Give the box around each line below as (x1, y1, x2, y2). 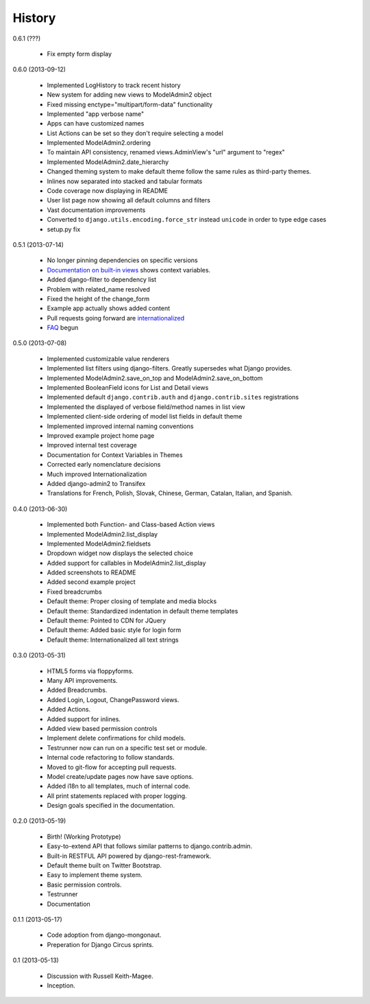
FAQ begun (47, 323, 79, 332)
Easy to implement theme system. (47, 871, 143, 879)
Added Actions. (47, 705, 91, 714)
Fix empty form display (47, 49, 112, 58)
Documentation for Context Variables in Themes (47, 450, 183, 459)
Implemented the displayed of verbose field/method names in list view (47, 402, 246, 411)
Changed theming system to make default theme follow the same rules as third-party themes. (47, 167, 312, 176)
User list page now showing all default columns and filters (47, 196, 210, 205)
